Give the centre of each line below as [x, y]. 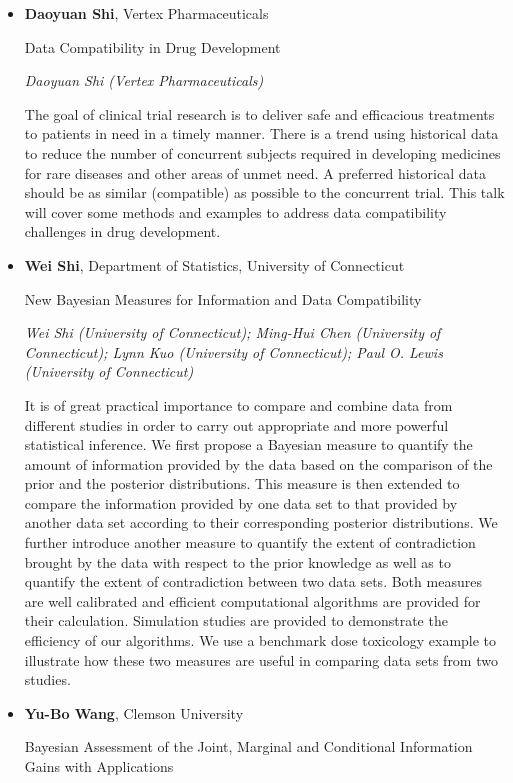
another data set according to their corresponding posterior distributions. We [261, 522]
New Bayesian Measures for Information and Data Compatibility [223, 298]
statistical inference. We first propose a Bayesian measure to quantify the [248, 444]
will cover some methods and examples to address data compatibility [235, 211]
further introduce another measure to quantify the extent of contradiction [250, 542]
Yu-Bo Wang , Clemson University [134, 712]
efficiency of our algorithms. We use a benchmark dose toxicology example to [260, 640]
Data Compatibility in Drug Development [152, 46]
